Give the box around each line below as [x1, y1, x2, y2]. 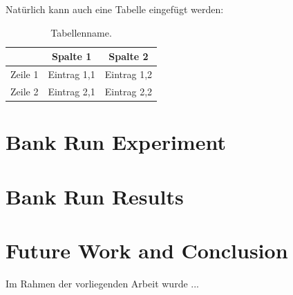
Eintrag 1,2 [104, 67, 153, 82]
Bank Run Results [6, 182, 184, 210]
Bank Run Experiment [6, 128, 226, 156]
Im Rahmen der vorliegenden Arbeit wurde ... [6, 276, 199, 290]
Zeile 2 [10, 84, 39, 98]
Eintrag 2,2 [104, 84, 153, 98]
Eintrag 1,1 [48, 67, 95, 82]
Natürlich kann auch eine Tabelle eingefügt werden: [6, 2, 224, 16]
